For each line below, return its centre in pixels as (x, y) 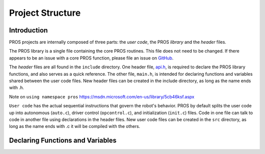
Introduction (28, 30)
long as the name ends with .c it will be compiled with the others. (75, 126)
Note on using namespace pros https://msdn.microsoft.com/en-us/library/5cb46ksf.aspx (102, 96)
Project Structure (45, 13)
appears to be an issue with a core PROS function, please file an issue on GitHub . (91, 58)
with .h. (16, 88)
